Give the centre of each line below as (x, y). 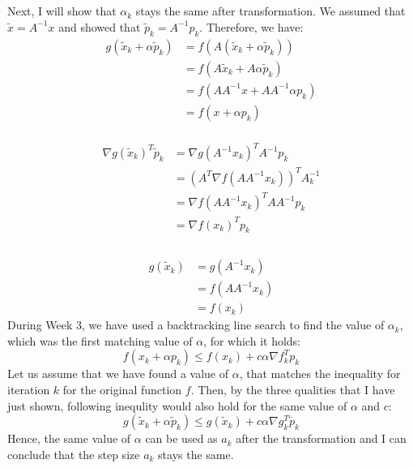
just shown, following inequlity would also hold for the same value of (177, 405)
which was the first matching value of (100, 340)
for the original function (122, 389)
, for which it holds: (252, 340)
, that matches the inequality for (320, 374)
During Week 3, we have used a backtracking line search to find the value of (196, 325)
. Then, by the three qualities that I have (293, 389)
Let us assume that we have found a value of (118, 374)
